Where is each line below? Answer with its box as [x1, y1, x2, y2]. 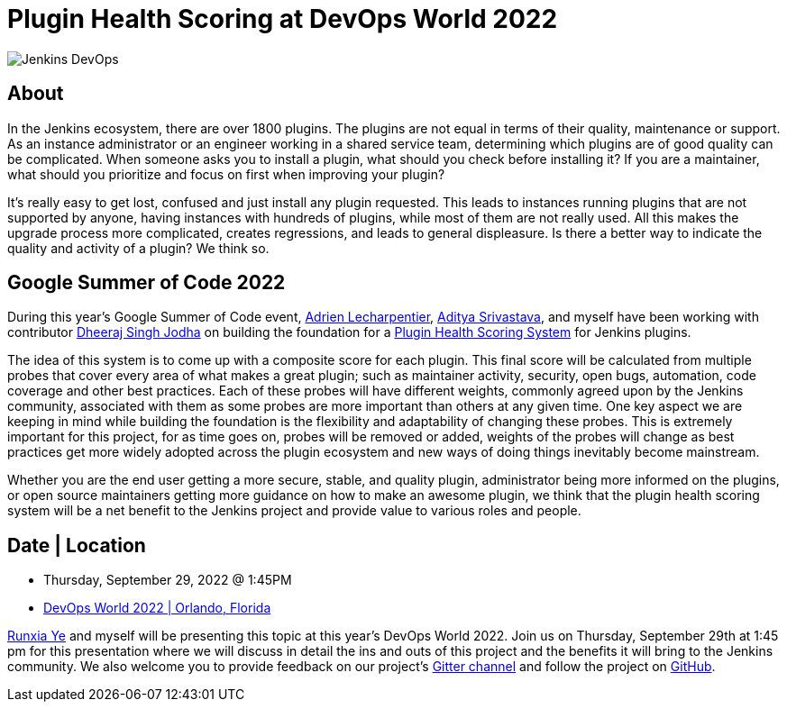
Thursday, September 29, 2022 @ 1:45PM [43, 572, 292, 588]
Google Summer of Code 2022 [7, 271, 286, 295]
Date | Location [7, 533, 146, 557]
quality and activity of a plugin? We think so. [7, 240, 270, 256]
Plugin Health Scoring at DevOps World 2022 [7, 4, 558, 34]
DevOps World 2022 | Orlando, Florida [43, 600, 271, 616]
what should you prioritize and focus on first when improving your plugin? [7, 166, 445, 182]
